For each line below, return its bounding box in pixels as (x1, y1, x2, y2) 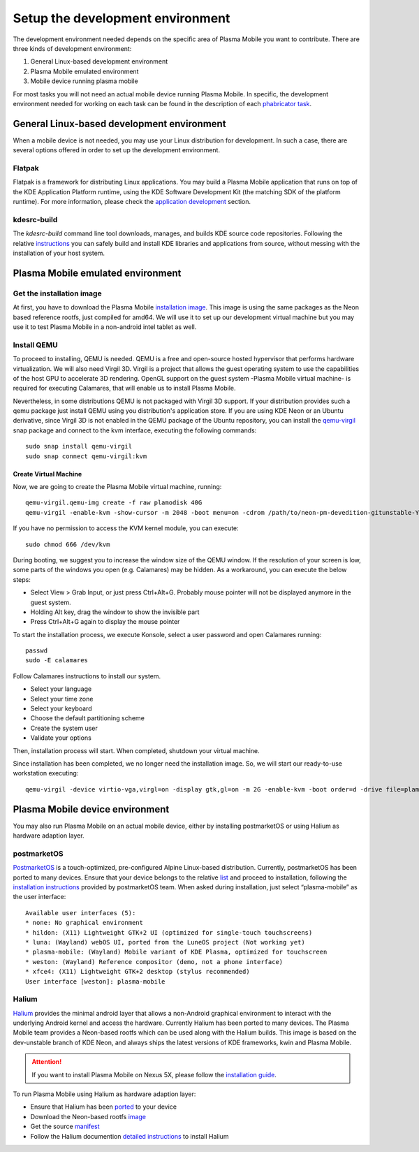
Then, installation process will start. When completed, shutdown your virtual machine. (13, 746, 260, 754)
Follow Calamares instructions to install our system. (13, 671, 161, 680)
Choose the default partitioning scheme (30, 714, 145, 722)
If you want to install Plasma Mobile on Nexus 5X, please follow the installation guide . (31, 1070, 277, 1079)
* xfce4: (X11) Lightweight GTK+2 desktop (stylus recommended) (25, 968, 251, 976)
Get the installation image (13, 289, 102, 298)
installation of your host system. (13, 249, 105, 258)
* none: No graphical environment (25, 919, 143, 927)
